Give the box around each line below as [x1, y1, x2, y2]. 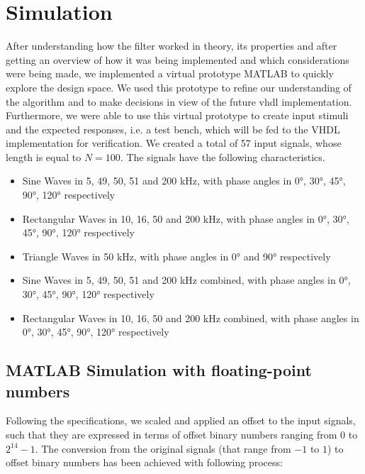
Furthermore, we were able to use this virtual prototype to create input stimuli [6, 108, 349, 123]
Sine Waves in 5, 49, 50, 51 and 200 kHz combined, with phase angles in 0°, [22, 272, 351, 287]
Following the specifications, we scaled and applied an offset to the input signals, [6, 413, 356, 428]
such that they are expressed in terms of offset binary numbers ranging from [6, 427, 337, 441]
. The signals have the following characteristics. [120, 149, 325, 164]
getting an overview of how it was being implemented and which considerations [6, 52, 349, 67]
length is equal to [6, 149, 82, 164]
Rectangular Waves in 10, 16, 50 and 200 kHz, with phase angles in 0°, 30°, [22, 211, 349, 226]
